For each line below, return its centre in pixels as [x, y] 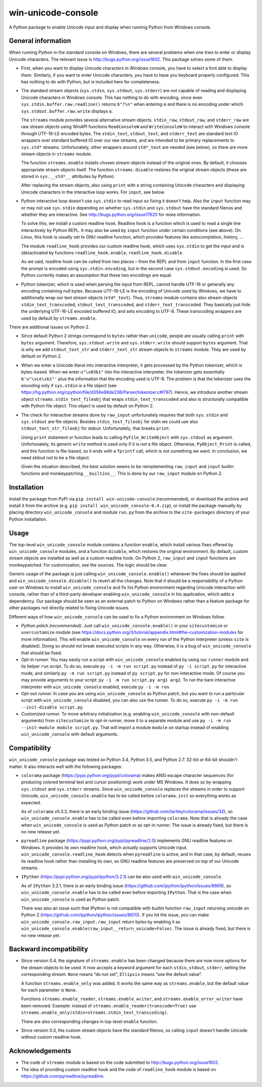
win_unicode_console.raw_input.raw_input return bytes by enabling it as [101, 922]
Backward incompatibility [49, 949]
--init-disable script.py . [53, 707]
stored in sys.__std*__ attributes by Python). [68, 177]
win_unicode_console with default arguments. [70, 734]
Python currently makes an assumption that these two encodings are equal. [97, 275]
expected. [31, 802]
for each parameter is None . [49, 990]
